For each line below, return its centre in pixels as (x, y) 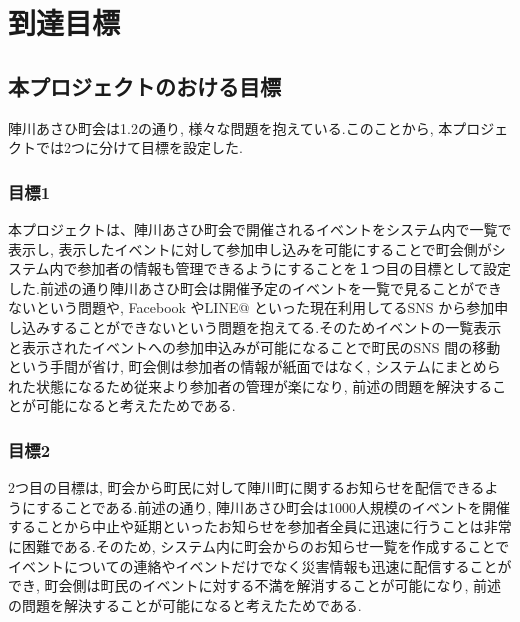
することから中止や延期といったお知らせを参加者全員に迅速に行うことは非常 (260, 526)
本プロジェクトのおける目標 (144, 85)
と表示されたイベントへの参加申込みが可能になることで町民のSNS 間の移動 (254, 346)
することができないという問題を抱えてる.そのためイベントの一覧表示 (275, 326)
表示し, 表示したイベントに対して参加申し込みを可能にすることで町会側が (250, 248)
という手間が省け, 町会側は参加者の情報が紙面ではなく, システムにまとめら (254, 366)
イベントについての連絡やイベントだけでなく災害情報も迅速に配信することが (260, 565)
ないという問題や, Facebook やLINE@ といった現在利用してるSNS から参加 (251, 307)
